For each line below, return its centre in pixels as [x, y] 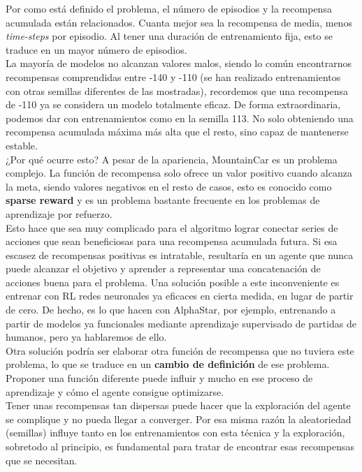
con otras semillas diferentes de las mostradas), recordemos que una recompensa [177, 90]
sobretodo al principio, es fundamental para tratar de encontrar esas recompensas [180, 446]
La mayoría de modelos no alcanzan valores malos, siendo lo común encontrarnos [179, 63]
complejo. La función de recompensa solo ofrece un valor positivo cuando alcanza [179, 173]
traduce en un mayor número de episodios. [96, 49]
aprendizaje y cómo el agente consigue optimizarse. [115, 391]
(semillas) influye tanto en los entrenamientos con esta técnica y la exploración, [175, 433]
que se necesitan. [42, 460]
